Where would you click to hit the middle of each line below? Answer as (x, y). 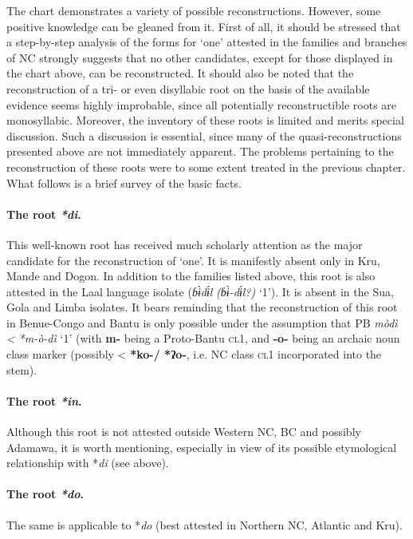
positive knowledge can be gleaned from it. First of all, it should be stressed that (204, 26)
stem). (22, 369)
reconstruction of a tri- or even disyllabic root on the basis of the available (188, 88)
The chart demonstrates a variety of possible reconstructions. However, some (194, 10)
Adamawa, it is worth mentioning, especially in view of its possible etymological (202, 447)
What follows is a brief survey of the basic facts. (124, 182)
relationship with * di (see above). (88, 463)
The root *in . (44, 400)
